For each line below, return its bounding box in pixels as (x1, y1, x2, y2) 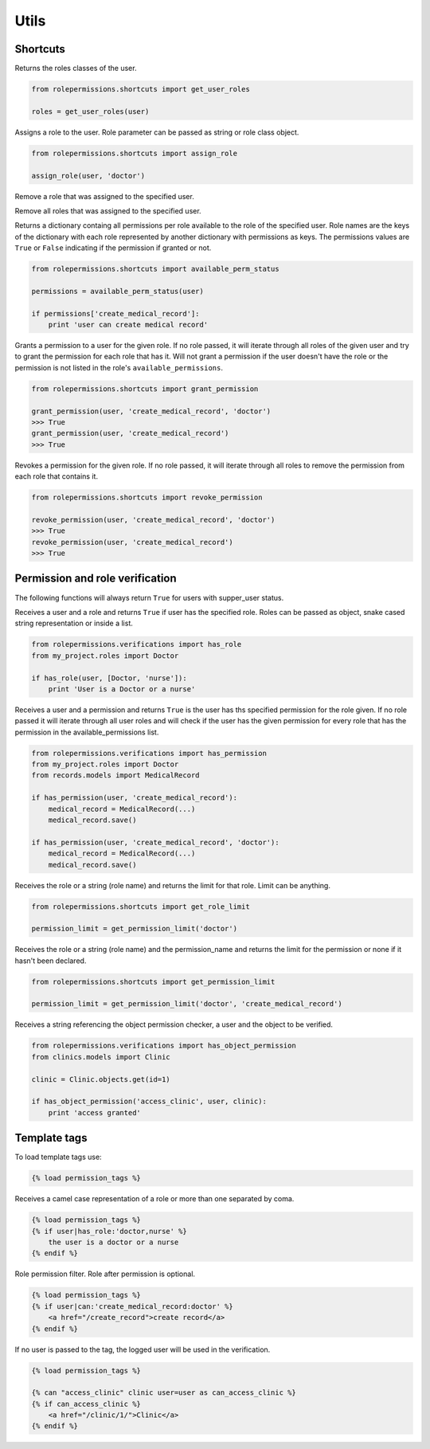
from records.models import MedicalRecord (31, 771, 200, 780)
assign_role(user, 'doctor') (31, 171, 146, 180)
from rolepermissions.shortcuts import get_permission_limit (31, 977, 276, 986)
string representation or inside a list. (14, 618, 133, 629)
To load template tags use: (14, 1152, 103, 1162)
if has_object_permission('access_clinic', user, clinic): (31, 1097, 267, 1106)
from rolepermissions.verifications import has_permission (31, 749, 267, 758)
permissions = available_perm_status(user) (31, 287, 205, 296)
